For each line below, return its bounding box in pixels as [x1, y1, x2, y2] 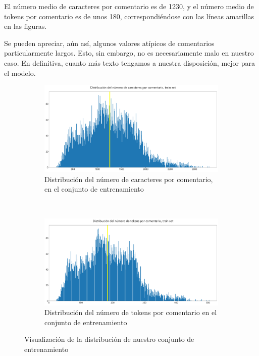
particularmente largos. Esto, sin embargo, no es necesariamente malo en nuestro [4, 48, 254, 58]
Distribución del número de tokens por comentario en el [44, 307, 217, 318]
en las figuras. [4, 21, 47, 31]
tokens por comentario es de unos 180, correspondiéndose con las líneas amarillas [4, 11, 254, 21]
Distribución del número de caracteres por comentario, [44, 173, 213, 184]
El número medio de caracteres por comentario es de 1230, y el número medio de [4, 1, 254, 11]
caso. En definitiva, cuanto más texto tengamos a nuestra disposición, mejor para [4, 57, 255, 68]
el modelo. [4, 67, 36, 78]
